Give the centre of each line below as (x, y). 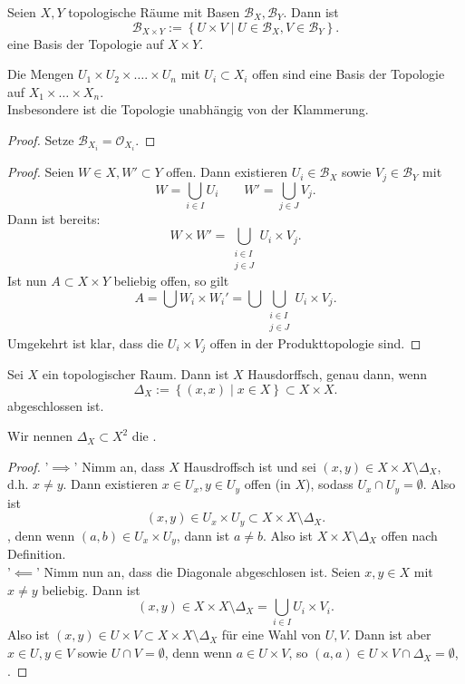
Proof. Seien (41, 172)
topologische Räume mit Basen (154, 12)
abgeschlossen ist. (56, 405)
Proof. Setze (41, 139)
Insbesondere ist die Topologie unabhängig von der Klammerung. (188, 109)
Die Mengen (41, 74)
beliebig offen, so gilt (171, 281)
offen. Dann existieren (227, 172)
